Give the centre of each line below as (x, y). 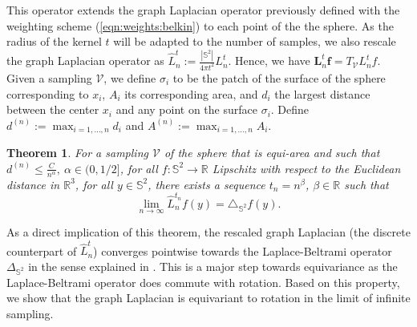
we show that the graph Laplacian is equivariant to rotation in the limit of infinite (208, 298)
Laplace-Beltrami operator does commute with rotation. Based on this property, (203, 282)
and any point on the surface (186, 109)
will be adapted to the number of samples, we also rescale (255, 41)
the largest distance (322, 93)
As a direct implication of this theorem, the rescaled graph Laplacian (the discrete (208, 232)
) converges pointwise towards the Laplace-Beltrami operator (243, 250)
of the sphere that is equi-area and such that (272, 153)
